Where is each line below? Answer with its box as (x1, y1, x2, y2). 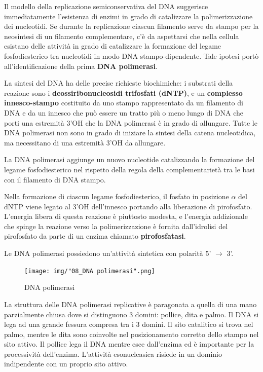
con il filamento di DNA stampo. (4, 174, 106, 184)
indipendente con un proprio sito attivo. (4, 358, 128, 369)
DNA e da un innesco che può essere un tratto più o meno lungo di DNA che (4, 107, 243, 118)
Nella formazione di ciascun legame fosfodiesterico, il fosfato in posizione (4, 191, 229, 202)
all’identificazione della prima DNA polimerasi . (4, 60, 158, 71)
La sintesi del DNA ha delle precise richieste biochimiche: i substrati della (4, 78, 233, 88)
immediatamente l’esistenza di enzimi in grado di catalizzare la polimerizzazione (4, 11, 253, 21)
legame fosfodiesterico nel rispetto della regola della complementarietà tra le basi (4, 164, 255, 174)
